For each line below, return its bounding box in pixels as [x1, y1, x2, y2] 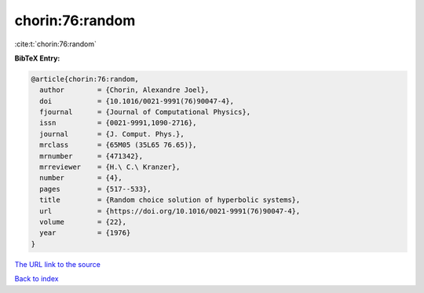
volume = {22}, [39, 218, 127, 226]
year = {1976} [39, 229, 131, 237]
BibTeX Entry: [14, 53, 60, 63]
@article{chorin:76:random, [31, 75, 139, 83]
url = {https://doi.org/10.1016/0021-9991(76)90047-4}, [39, 207, 301, 215]
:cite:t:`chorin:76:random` [14, 39, 97, 49]
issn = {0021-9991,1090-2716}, [39, 119, 197, 127]
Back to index [14, 274, 59, 284]
